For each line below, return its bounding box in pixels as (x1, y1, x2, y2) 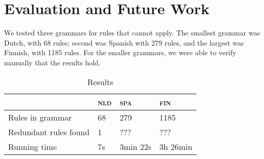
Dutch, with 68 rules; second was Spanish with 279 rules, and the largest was (4, 37, 244, 48)
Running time (8, 140, 57, 152)
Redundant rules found (8, 126, 90, 138)
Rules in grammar (8, 111, 72, 123)
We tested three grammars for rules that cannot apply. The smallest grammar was (4, 27, 260, 38)
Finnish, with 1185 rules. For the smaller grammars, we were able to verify (4, 47, 237, 58)
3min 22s (119, 140, 151, 152)
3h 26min (159, 140, 192, 152)
